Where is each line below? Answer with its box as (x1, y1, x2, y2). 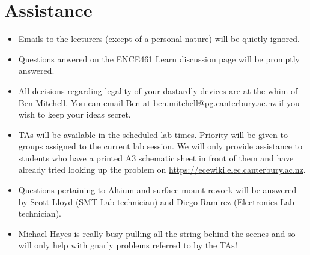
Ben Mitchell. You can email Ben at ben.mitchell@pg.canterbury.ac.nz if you (18, 96, 300, 109)
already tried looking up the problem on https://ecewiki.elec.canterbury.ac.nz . (18, 163, 306, 176)
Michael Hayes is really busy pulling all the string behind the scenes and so (18, 227, 296, 239)
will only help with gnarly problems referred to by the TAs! (18, 239, 237, 251)
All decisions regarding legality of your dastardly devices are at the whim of (18, 84, 298, 97)
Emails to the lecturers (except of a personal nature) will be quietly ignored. (18, 32, 300, 45)
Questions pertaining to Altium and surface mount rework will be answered (18, 184, 297, 196)
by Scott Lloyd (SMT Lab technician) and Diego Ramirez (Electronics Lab (18, 195, 294, 208)
